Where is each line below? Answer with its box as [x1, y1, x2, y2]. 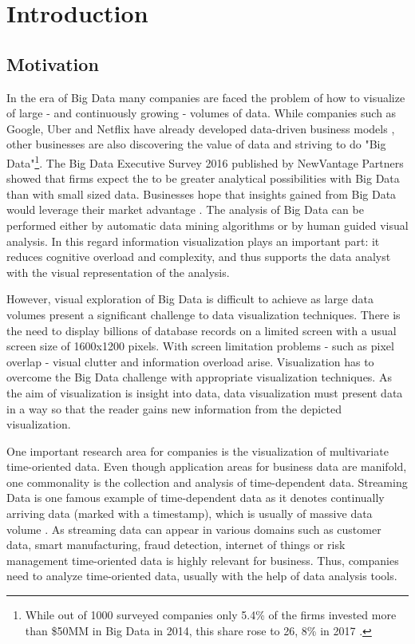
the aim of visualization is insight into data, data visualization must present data [6, 384, 403, 401]
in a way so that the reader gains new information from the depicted [6, 400, 342, 417]
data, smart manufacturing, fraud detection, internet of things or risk [6, 536, 346, 553]
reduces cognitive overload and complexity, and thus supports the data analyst [6, 248, 391, 265]
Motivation [6, 51, 99, 76]
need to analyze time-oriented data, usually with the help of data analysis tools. [6, 567, 397, 584]
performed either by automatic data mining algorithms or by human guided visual [6, 216, 409, 233]
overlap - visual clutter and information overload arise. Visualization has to [6, 353, 374, 369]
